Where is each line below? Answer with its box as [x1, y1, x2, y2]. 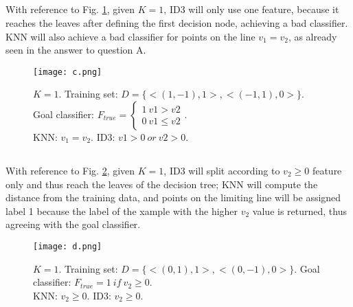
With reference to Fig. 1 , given [5, 2, 135, 16]
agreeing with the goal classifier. [5, 217, 141, 231]
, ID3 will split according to [163, 163, 280, 177]
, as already [288, 29, 337, 43]
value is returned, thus [252, 203, 347, 218]
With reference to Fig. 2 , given [5, 163, 135, 177]
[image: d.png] [33, 241, 102, 251]
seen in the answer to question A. [5, 43, 146, 57]
